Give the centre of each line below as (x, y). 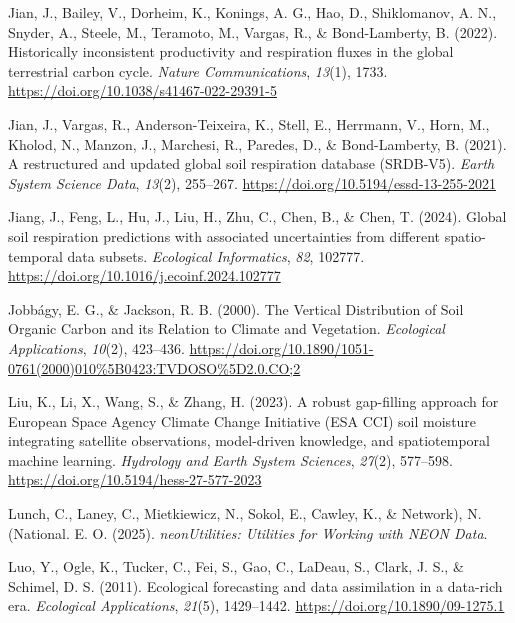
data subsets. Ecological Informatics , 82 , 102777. (216, 255)
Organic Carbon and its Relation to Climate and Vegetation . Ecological (226, 328)
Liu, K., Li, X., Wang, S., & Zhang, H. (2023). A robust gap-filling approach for (253, 401)
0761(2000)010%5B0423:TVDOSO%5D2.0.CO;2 (154, 367)
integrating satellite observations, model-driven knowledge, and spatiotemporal (249, 440)
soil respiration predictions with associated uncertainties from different (224, 235)
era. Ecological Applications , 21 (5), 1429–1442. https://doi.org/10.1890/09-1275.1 (256, 605)
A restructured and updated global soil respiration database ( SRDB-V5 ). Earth (251, 163)
